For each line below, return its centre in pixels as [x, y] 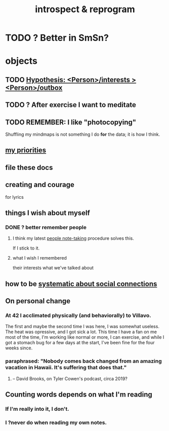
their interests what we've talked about [53, 268]
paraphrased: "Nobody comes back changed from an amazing [83, 361]
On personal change [38, 301]
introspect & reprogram [85, 9]
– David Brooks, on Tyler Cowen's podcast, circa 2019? [70, 378]
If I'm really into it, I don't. [37, 409]
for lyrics [14, 197]
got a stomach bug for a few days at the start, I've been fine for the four [80, 343]
